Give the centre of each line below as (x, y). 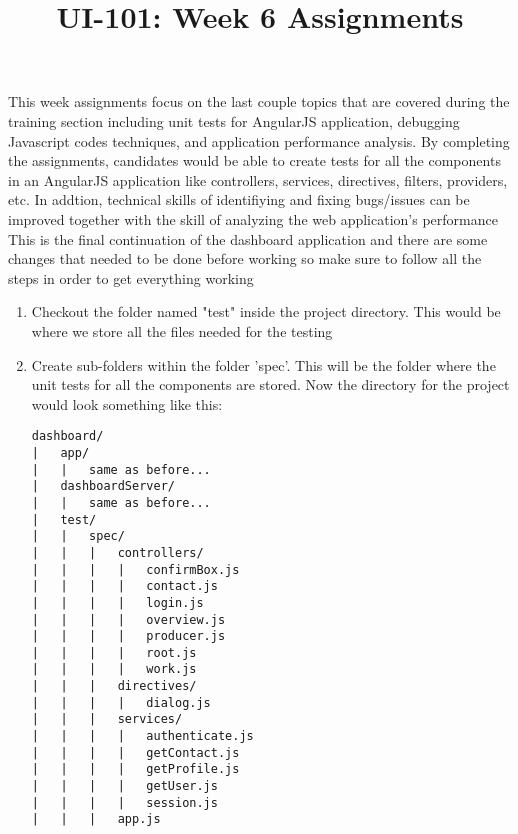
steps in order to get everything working (131, 277)
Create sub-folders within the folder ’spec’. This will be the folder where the (263, 364)
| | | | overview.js (128, 619)
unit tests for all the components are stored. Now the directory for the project (270, 384)
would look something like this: (127, 403)
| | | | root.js (114, 652)
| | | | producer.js (128, 636)
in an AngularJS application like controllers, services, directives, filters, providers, (258, 179)
